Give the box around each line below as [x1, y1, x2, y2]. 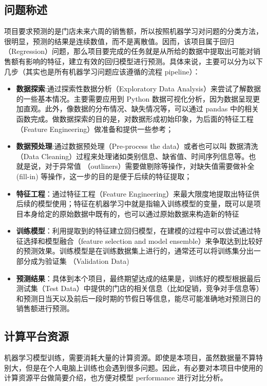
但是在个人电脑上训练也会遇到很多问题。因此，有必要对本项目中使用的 [25, 362, 263, 373]
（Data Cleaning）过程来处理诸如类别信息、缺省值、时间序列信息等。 [16, 150, 249, 161]
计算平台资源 [4, 328, 69, 344]
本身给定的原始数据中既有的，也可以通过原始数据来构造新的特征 [23, 208, 239, 219]
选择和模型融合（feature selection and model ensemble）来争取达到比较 [23, 235, 256, 246]
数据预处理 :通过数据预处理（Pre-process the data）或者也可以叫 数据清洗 [16, 141, 258, 151]
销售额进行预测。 [16, 303, 74, 314]
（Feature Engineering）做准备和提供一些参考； [16, 123, 174, 134]
